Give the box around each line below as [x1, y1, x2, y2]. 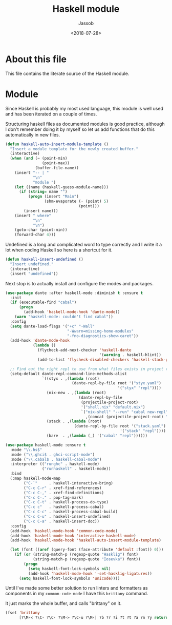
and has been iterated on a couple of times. [5, 111, 97, 117]
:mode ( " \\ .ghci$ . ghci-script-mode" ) [10, 452, 95, 457]
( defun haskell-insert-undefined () [5, 257, 83, 262]
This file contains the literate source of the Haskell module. [5, 70, 130, 76]
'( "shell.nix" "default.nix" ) [81, 404, 145, 409]
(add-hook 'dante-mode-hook [10, 338, 70, 343]
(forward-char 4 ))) [14, 232, 56, 238]
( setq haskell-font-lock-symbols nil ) [28, 566, 111, 571]
